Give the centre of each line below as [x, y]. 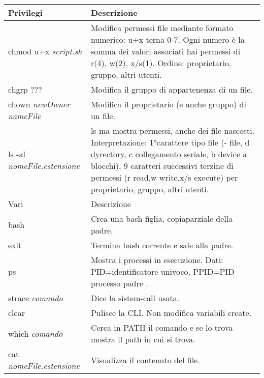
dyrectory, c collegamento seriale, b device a [169, 154]
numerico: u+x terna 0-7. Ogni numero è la [168, 39]
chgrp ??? [25, 89]
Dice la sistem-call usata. [135, 298]
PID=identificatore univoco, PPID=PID [162, 271]
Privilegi [25, 12]
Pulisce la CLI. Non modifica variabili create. [171, 313]
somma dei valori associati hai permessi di [166, 51]
